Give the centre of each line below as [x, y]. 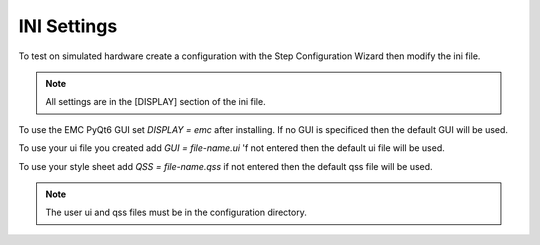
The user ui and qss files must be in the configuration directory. [176, 212]
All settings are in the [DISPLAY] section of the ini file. [155, 102]
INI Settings [68, 26]
